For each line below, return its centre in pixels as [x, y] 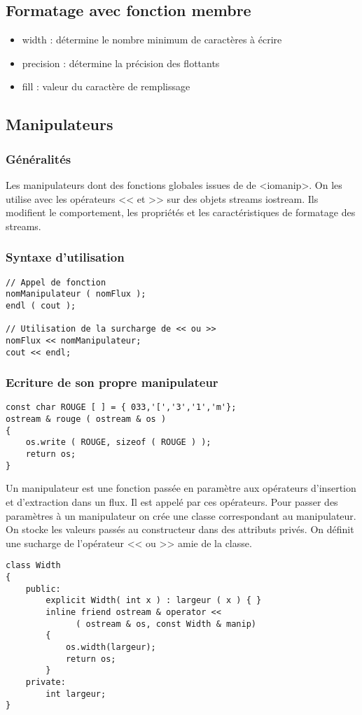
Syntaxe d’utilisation [65, 257]
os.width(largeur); [111, 647]
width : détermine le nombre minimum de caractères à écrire [152, 40]
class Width [33, 566]
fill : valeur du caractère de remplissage [106, 86]
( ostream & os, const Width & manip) [166, 624]
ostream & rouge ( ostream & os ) [86, 419]
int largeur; [76, 694]
